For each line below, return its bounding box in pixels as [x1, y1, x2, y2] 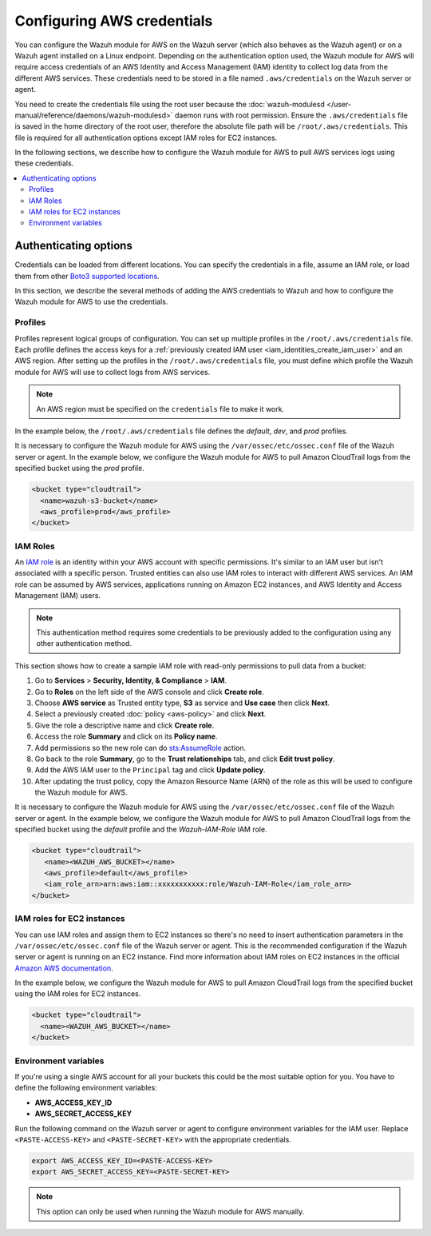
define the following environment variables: [14, 1083, 157, 1093]
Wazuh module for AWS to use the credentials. [14, 297, 168, 307]
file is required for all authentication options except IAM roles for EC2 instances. [14, 133, 278, 142]
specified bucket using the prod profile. [14, 464, 145, 473]
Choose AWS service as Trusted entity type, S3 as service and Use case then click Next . [34, 698, 330, 708]
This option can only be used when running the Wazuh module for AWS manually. [36, 1206, 305, 1216]
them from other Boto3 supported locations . [14, 271, 160, 281]
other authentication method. [36, 639, 132, 648]
